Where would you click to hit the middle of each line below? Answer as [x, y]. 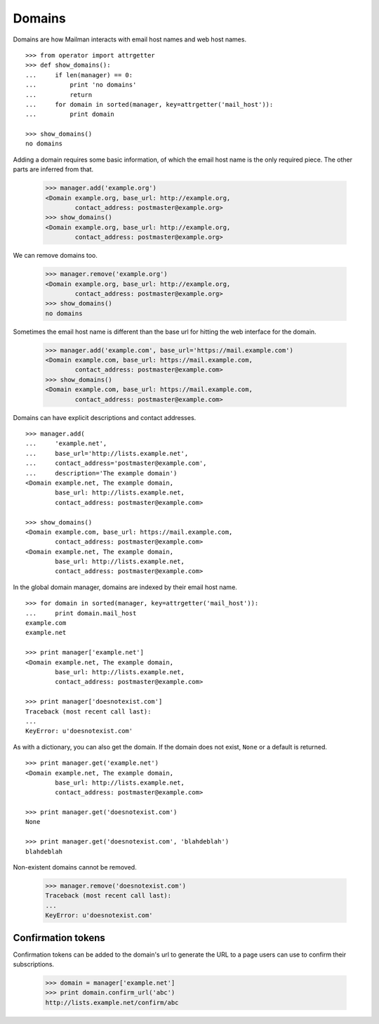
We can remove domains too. [55, 256]
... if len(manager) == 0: [79, 75]
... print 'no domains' [81, 85]
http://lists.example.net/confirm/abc [112, 1002]
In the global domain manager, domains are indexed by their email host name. [125, 587]
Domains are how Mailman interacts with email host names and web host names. [130, 39]
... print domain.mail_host [81, 613]
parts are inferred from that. [53, 169]
